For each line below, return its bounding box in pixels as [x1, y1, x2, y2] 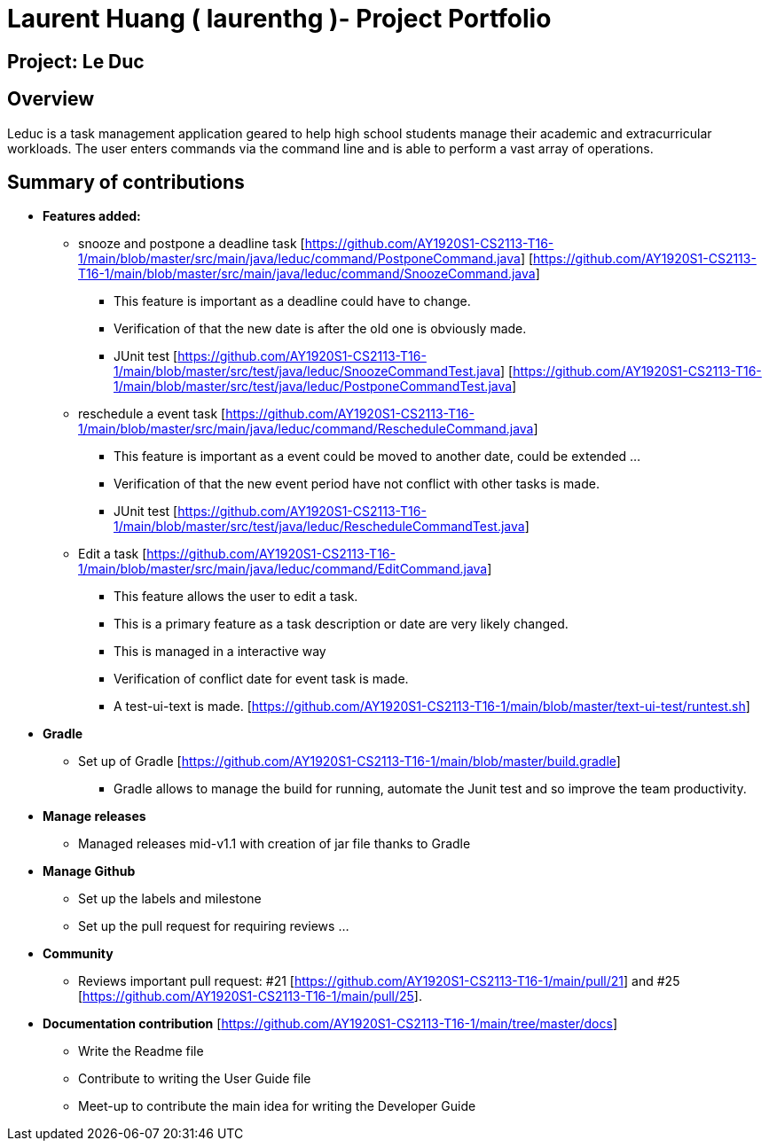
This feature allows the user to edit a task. [114, 589, 358, 605]
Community [43, 946, 114, 962]
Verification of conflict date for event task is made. [114, 671, 409, 687]
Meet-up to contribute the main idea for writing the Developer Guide [78, 1098, 476, 1114]
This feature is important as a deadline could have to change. [114, 293, 471, 309]
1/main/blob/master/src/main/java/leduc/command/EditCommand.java [78, 561, 488, 577]
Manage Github [43, 863, 136, 879]
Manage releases [43, 808, 146, 824]
